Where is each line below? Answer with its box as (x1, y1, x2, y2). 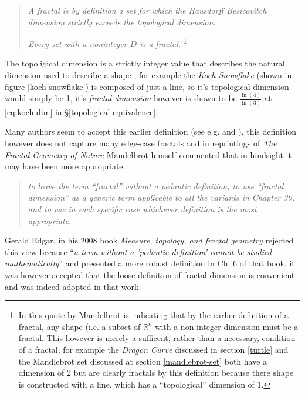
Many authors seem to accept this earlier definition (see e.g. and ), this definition (5, 125, 297, 138)
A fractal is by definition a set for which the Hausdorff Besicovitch (28, 4, 267, 16)
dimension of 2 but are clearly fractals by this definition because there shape (18, 366, 294, 379)
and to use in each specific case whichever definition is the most (28, 203, 257, 215)
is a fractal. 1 (140, 36, 187, 49)
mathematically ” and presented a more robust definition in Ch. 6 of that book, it (5, 257, 295, 269)
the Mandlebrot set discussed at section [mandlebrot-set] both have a (18, 355, 267, 367)
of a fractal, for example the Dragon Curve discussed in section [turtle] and (18, 343, 289, 355)
